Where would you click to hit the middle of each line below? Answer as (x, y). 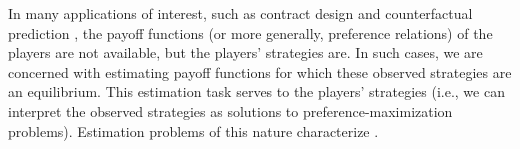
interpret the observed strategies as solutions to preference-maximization (230, 110)
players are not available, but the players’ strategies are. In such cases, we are (245, 52)
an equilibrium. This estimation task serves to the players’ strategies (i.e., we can (256, 91)
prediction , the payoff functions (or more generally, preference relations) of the (250, 32)
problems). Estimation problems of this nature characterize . (193, 130)
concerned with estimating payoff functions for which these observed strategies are (260, 71)
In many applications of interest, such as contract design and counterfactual (240, 13)
